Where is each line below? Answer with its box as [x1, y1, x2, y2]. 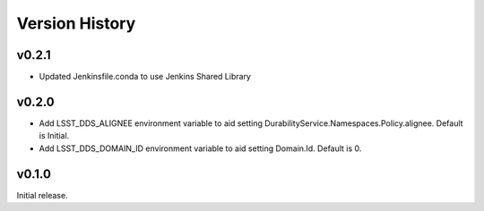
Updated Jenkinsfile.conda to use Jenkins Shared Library [39, 72, 251, 82]
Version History [16, 13, 136, 33]
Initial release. [16, 190, 68, 200]
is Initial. [39, 131, 70, 141]
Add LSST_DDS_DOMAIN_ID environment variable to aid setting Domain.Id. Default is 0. [39, 143, 362, 154]
